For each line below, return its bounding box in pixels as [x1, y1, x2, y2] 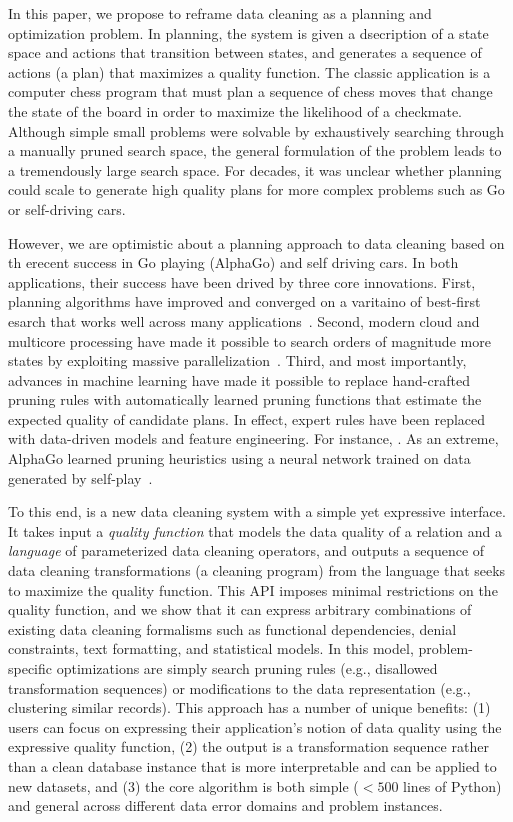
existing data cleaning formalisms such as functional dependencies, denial [8, 618, 457, 639]
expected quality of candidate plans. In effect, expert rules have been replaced [8, 408, 486, 429]
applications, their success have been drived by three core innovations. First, [8, 271, 476, 292]
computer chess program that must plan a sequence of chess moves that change [8, 81, 493, 102]
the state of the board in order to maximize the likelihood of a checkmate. [8, 100, 463, 121]
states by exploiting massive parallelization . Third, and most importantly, [8, 350, 467, 371]
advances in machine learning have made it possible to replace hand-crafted [8, 369, 470, 390]
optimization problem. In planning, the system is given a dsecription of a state [8, 22, 489, 43]
